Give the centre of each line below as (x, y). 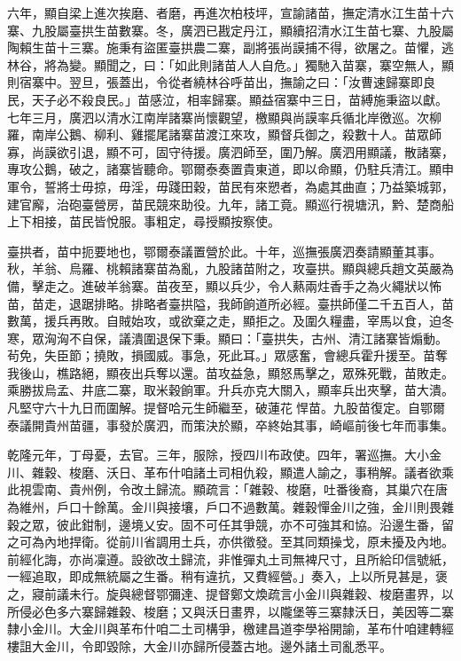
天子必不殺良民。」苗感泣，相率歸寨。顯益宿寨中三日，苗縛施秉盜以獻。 (239, 99)
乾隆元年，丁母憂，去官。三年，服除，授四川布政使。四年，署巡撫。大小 (218, 455)
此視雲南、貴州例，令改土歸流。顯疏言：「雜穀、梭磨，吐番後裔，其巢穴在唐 (227, 489)
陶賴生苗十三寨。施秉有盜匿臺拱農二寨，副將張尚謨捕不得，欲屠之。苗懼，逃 (230, 47)
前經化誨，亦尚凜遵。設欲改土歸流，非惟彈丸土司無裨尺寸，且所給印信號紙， (230, 559)
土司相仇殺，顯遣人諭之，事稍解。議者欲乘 (329, 472)
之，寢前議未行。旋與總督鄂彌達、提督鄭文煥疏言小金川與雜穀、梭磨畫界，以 (230, 594)
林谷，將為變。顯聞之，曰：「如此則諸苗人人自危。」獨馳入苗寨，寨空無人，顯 (230, 64)
